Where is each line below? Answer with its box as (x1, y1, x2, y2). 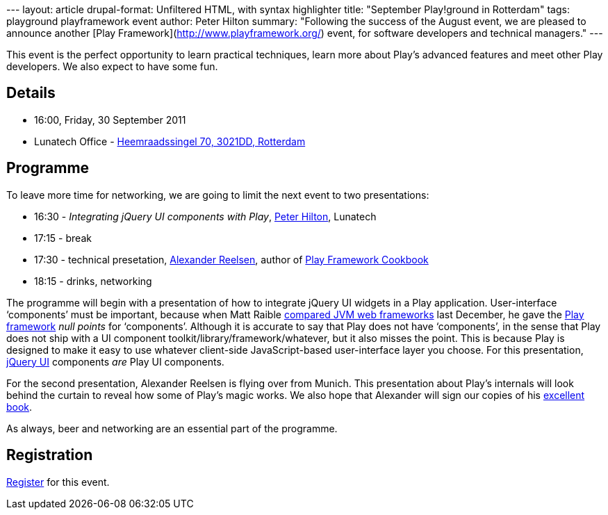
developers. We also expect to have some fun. (6, 60, 218, 72)
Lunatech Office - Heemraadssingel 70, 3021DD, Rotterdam (34, 135, 306, 147)
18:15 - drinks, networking (34, 275, 152, 287)
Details (6, 84, 56, 102)
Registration (6, 446, 93, 464)
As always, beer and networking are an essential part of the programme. (6, 422, 338, 434)
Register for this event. (6, 475, 110, 488)
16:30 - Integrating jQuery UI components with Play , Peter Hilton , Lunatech (34, 210, 377, 222)
